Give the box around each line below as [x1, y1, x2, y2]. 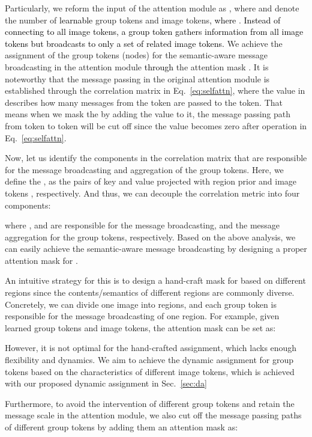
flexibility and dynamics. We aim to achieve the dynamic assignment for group [5, 353, 293, 366]
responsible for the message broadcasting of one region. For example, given [5, 310, 280, 322]
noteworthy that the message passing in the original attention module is [5, 72, 270, 85]
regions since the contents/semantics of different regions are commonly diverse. [5, 286, 295, 299]
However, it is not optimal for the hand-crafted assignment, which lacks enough [5, 341, 297, 354]
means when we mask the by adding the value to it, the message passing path [5, 108, 291, 120]
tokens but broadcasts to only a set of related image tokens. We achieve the [5, 37, 283, 49]
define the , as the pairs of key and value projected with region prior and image [5, 175, 297, 188]
